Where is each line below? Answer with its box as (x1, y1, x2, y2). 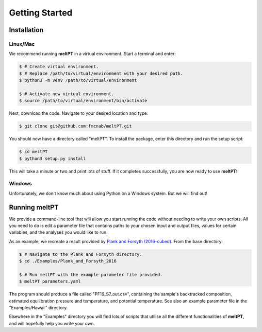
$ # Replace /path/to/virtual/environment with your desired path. (19, 70, 183, 76)
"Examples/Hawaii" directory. (9, 305, 68, 311)
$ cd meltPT (19, 149, 48, 155)
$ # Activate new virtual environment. (19, 91, 114, 97)
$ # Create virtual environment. (19, 64, 99, 70)
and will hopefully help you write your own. (9, 320, 95, 326)
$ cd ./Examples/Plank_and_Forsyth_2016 (19, 258, 116, 264)
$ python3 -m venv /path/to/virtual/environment (19, 78, 137, 83)
